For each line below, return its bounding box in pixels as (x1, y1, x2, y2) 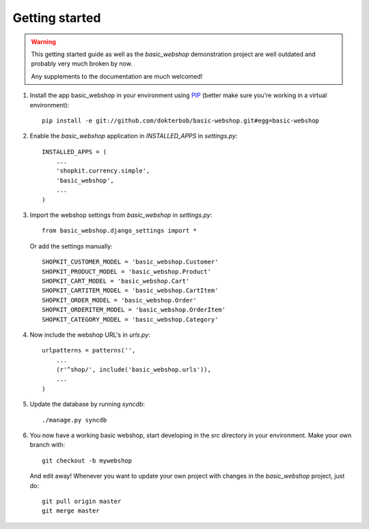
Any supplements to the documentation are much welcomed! (31, 72, 203, 80)
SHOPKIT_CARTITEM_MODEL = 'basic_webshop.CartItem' (42, 287, 219, 294)
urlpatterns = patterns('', (42, 346, 136, 354)
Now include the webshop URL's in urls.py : (29, 331, 150, 339)
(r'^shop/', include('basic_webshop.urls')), (55, 366, 212, 374)
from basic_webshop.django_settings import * (42, 227, 197, 235)
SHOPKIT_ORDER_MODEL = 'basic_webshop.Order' (42, 296, 197, 304)
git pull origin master (42, 498, 122, 505)
